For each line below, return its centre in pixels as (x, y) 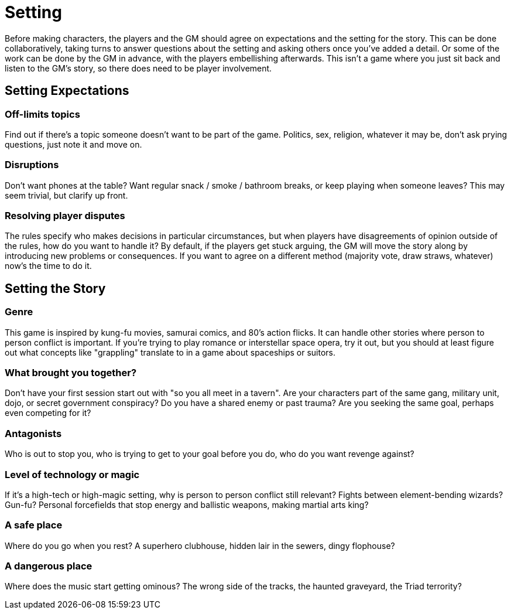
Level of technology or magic (72, 474)
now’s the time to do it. (48, 266)
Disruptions (32, 165)
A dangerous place (49, 566)
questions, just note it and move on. (73, 144)
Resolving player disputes (65, 216)
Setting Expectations (67, 91)
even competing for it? (48, 413)
